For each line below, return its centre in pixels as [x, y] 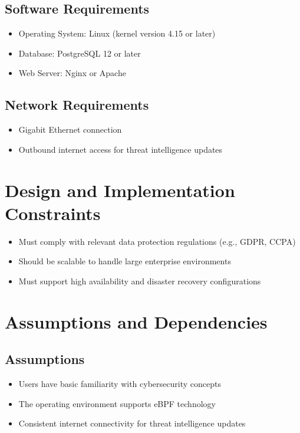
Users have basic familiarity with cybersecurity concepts [120, 384]
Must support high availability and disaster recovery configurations [140, 281]
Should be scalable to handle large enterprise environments [125, 261]
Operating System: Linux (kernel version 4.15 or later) [117, 33]
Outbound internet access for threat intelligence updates [121, 149]
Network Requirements [77, 105]
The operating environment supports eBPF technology [117, 403]
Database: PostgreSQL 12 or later [80, 53]
